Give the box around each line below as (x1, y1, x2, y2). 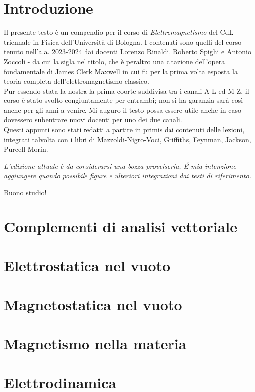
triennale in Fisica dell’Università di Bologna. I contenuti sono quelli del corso (4, 36, 242, 47)
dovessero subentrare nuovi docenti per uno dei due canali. (4, 114, 182, 125)
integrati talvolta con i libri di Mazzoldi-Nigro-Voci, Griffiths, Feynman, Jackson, (4, 134, 251, 144)
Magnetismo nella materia (4, 333, 187, 353)
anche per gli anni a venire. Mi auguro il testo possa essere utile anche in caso (4, 104, 241, 115)
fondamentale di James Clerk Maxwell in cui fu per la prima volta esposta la (4, 66, 238, 76)
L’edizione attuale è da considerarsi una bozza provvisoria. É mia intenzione (4, 160, 236, 171)
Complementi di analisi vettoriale (4, 216, 238, 236)
